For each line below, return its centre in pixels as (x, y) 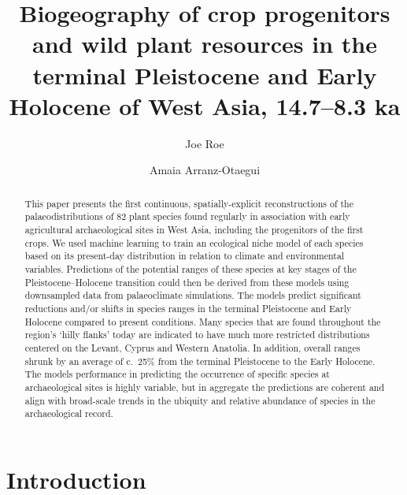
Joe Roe (205, 143)
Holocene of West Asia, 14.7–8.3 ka (205, 105)
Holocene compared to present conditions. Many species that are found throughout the (203, 321)
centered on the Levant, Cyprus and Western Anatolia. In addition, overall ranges (192, 347)
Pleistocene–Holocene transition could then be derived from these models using (187, 282)
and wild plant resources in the (205, 44)
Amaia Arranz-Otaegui (205, 170)
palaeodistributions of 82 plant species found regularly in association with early (187, 216)
